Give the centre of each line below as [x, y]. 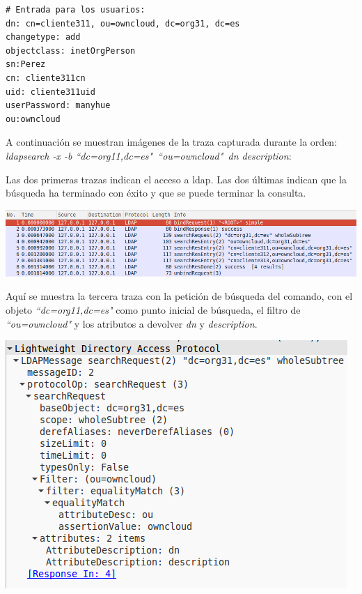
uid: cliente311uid [50, 92]
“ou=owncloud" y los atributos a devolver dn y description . [132, 323]
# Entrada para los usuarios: [76, 10]
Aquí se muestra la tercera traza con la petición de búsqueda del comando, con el [179, 296]
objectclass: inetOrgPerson [71, 51]
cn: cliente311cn [46, 78]
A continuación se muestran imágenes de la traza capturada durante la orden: [172, 142]
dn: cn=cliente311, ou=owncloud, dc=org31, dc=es [123, 23]
